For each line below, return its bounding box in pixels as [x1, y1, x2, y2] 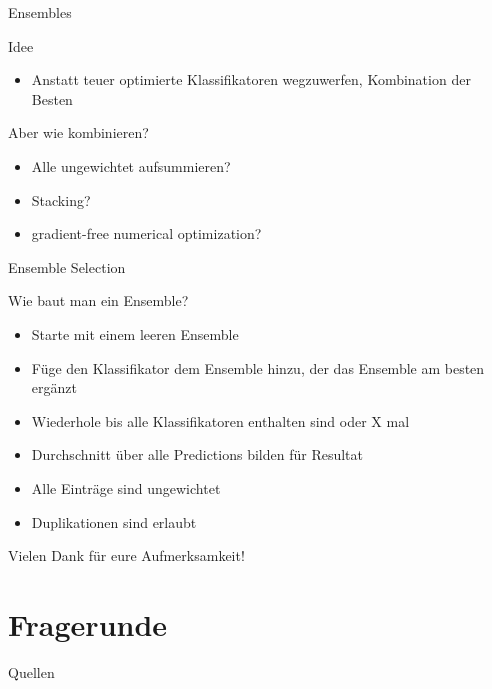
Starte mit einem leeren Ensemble [31, 323, 239, 344]
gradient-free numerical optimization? [31, 223, 262, 244]
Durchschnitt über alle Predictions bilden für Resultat [31, 444, 363, 465]
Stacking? [31, 189, 91, 210]
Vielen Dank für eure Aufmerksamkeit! [8, 545, 245, 566]
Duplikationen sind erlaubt [31, 511, 197, 532]
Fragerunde [8, 603, 168, 644]
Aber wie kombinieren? [8, 122, 149, 143]
